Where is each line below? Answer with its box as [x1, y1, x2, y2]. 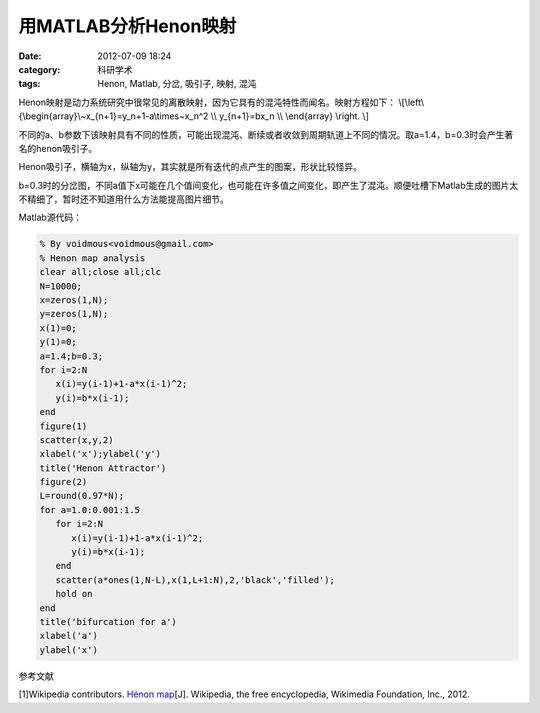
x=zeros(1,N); [39, 295, 109, 305]
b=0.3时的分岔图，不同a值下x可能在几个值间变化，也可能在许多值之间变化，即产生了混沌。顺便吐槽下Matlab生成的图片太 [18, 179, 519, 191]
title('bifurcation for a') [39, 616, 177, 627]
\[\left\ [398, 96, 425, 108]
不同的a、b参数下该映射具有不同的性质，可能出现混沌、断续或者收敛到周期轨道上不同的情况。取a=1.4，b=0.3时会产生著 [18, 128, 514, 140]
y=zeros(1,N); [39, 308, 109, 320]
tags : [18, 78, 41, 90]
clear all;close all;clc [39, 266, 162, 278]
